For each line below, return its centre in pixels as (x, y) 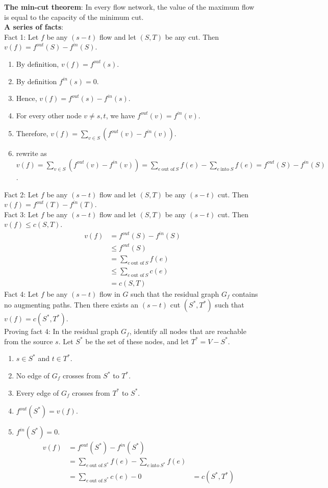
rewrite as (31, 153)
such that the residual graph (175, 293)
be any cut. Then (192, 36)
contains (245, 293)
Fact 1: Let (21, 36)
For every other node (49, 115)
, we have (120, 115)
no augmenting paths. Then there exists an (71, 305)
